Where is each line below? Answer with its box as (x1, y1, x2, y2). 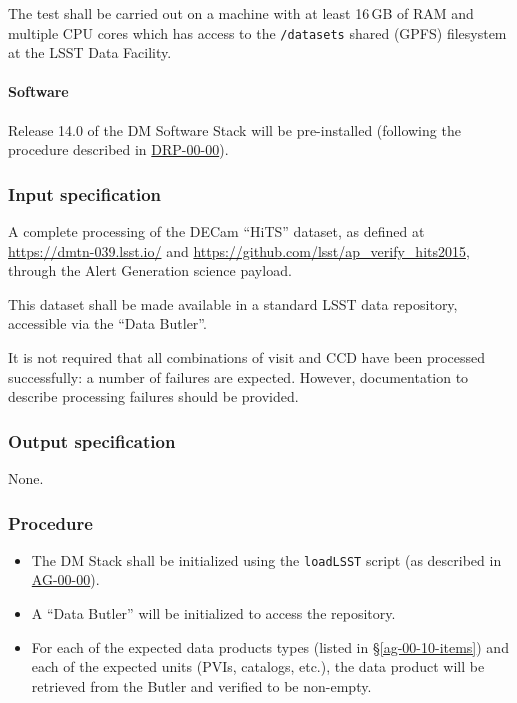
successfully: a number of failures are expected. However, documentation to (8, 366, 469, 387)
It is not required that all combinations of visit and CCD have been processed (8, 347, 486, 368)
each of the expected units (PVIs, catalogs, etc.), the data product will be (31, 656, 485, 677)
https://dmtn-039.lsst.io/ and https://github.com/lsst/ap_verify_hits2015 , (8, 240, 470, 261)
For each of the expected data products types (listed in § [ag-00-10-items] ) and (31, 636, 509, 657)
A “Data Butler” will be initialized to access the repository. (31, 603, 396, 624)
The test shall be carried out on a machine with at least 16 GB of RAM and (8, 3, 474, 23)
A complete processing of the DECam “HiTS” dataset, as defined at (8, 221, 425, 242)
